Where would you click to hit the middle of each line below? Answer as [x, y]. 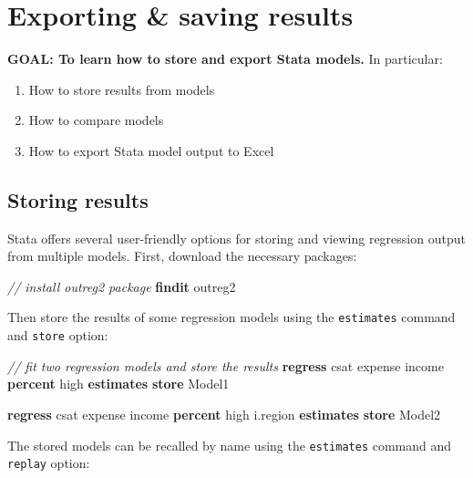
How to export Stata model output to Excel [151, 150]
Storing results [78, 199]
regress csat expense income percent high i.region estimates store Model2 [224, 414]
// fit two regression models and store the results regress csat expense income [226, 365]
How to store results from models [122, 89]
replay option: [49, 463]
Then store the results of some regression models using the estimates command [231, 317]
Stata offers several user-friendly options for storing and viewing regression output [236, 238]
